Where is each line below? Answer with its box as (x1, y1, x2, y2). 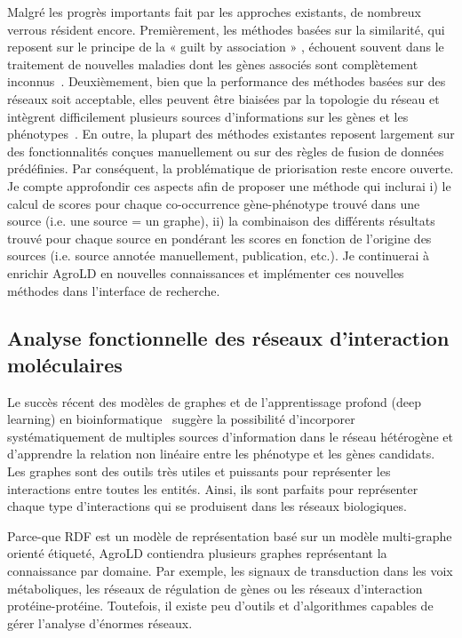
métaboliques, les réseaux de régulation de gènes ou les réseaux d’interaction (7, 578, 423, 597)
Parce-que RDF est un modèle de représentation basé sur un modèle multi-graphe (7, 526, 452, 545)
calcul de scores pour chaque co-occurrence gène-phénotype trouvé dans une (7, 194, 420, 212)
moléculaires (7, 350, 123, 378)
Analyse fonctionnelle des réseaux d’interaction (7, 324, 450, 352)
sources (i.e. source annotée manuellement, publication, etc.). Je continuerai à (7, 246, 429, 265)
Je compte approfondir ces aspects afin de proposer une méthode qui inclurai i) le (7, 176, 451, 195)
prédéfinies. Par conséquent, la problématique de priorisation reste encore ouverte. (7, 159, 454, 178)
